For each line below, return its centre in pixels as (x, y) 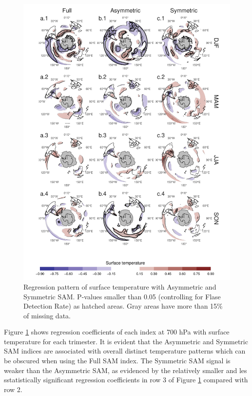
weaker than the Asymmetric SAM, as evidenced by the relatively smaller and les (126, 370)
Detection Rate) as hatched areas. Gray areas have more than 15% (123, 306)
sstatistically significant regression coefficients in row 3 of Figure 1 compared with (126, 380)
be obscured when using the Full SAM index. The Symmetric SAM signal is (117, 361)
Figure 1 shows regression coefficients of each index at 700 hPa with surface (117, 332)
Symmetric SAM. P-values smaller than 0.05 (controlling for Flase (122, 296)
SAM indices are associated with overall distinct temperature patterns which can (125, 351)
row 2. (13, 389)
